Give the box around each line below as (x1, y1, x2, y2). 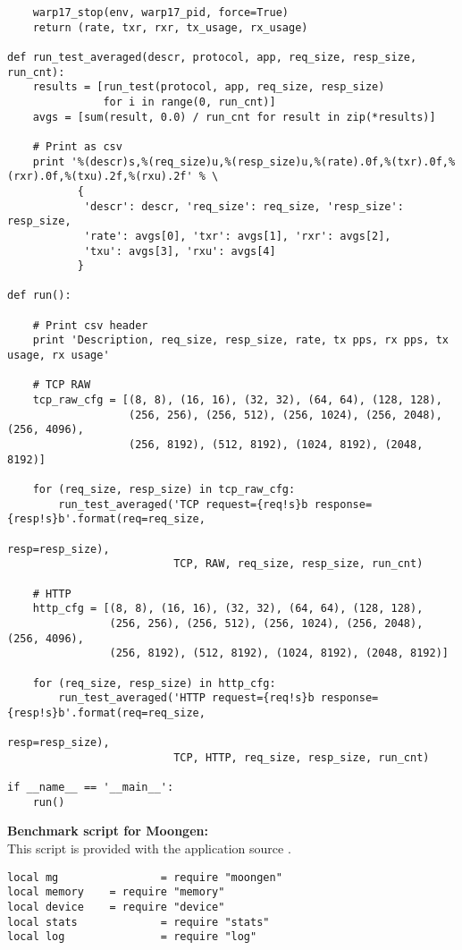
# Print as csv (32, 140, 122, 153)
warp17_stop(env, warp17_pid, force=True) (32, 6, 289, 19)
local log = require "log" (7, 930, 257, 944)
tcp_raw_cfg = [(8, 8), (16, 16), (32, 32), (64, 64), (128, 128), (32, 394, 442, 407)
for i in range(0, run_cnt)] (103, 95, 276, 108)
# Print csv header (32, 318, 148, 332)
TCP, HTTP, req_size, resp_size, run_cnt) (173, 751, 430, 764)
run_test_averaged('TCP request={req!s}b (58, 497, 308, 511)
